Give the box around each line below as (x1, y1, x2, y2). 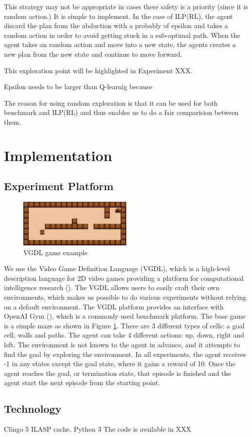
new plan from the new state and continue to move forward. (4, 49, 183, 59)
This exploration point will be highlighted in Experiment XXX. (4, 65, 193, 75)
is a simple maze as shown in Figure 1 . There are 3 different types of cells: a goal (4, 320, 245, 330)
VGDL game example (23, 247, 87, 257)
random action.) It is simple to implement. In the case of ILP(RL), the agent (4, 11, 233, 21)
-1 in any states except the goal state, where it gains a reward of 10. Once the (4, 358, 235, 369)
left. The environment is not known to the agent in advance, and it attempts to (4, 340, 240, 350)
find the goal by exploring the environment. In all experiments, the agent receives (4, 349, 246, 359)
